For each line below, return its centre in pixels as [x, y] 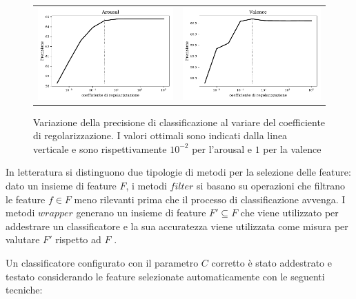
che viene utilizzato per [289, 213]
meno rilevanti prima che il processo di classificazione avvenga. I [210, 199]
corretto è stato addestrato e [271, 262]
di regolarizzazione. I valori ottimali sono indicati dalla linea [160, 135]
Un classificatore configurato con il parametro [102, 262]
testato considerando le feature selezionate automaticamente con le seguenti [165, 276]
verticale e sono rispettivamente [100, 148]
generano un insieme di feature [141, 213]
